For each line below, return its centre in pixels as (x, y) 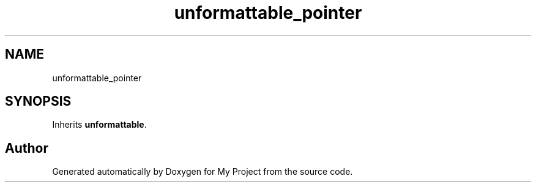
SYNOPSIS (38, 101)
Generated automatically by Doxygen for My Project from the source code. (203, 172)
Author (27, 148)
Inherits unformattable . (99, 125)
